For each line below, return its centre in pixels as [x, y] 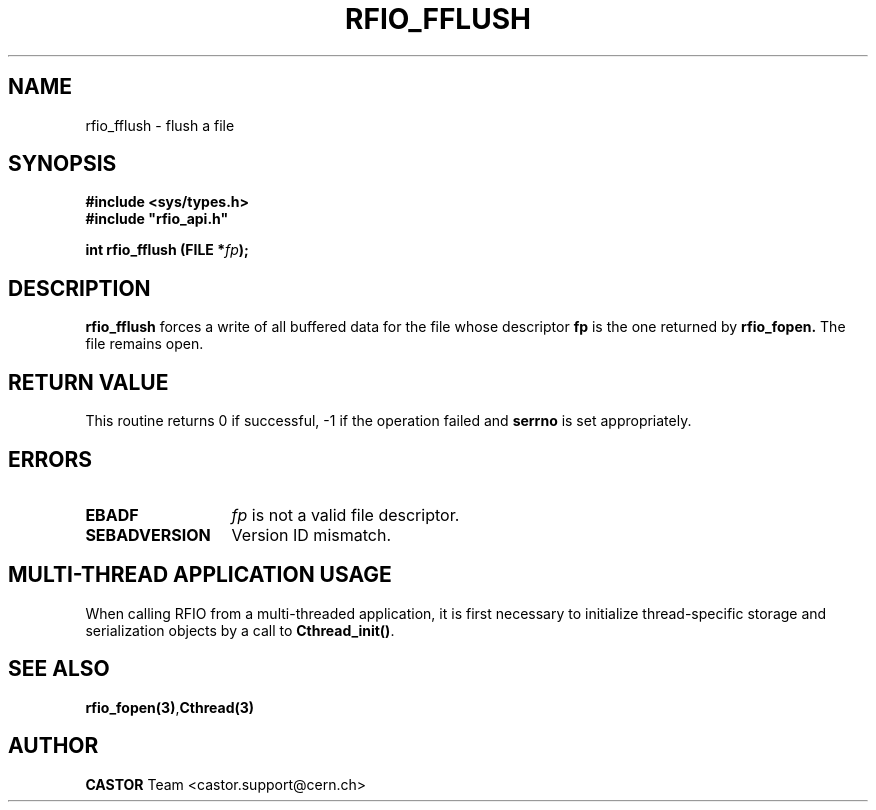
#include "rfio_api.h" [157, 219]
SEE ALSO [59, 669]
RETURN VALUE [88, 382]
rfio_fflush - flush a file [160, 125]
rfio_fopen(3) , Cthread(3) [170, 707]
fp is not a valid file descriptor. [345, 514]
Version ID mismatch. [311, 534]
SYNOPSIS [62, 164]
